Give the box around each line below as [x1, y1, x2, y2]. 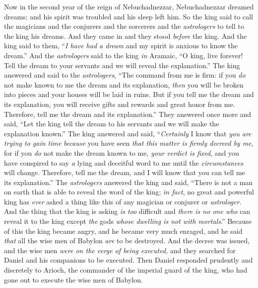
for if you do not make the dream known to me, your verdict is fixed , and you [4, 147, 239, 158]
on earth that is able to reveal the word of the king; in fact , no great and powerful [4, 187, 254, 197]
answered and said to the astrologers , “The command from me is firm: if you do [4, 70, 246, 80]
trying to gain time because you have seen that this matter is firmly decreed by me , [4, 138, 254, 148]
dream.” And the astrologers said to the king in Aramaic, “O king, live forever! [4, 50, 243, 60]
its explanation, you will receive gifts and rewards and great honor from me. [4, 98, 235, 109]
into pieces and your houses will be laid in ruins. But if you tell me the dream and [4, 89, 254, 99]
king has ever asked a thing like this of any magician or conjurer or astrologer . [4, 196, 242, 206]
